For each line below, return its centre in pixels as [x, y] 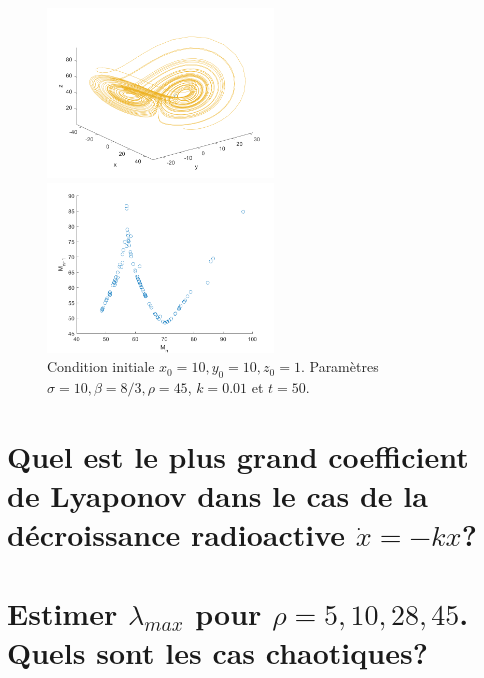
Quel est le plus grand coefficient [238, 455]
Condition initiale [101, 366]
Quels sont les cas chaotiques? [217, 651]
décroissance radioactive [176, 534]
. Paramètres [339, 366]
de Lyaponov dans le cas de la [217, 494]
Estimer [62, 612]
